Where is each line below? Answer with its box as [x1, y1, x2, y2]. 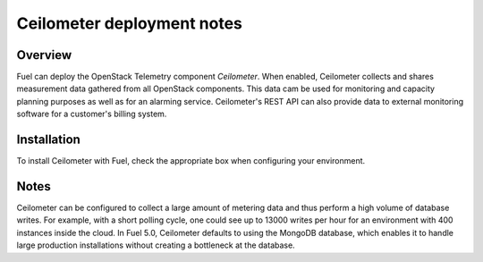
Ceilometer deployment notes [16, 13, 243, 33]
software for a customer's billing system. [16, 108, 167, 120]
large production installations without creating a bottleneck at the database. [16, 240, 295, 250]
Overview [16, 47, 72, 63]
